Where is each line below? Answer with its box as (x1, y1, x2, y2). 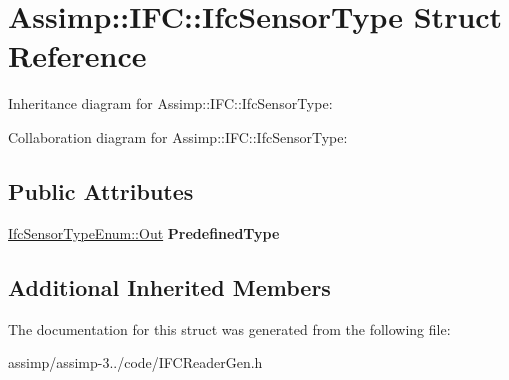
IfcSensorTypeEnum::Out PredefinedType (8, 222, 280, 243)
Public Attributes (8, 175, 194, 206)
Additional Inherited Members (8, 271, 331, 302)
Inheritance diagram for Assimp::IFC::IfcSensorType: (8, 93, 333, 114)
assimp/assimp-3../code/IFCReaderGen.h (8, 352, 263, 373)
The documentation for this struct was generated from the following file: (8, 318, 451, 339)
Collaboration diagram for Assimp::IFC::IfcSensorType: (8, 126, 348, 147)
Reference (8, 35, 147, 76)
